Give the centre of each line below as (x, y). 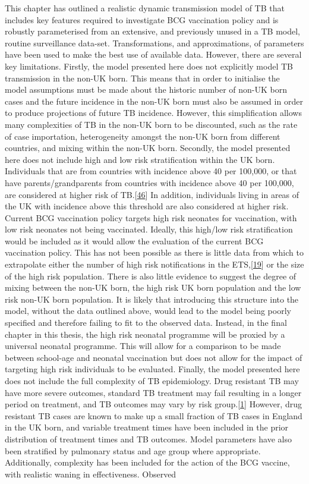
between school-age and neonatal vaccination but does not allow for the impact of (154, 357)
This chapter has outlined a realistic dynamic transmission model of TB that (145, 8)
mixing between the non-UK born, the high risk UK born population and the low (153, 287)
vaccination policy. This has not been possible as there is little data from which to (154, 252)
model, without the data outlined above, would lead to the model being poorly (148, 311)
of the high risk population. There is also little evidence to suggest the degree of (151, 276)
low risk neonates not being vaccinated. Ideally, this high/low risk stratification (149, 229)
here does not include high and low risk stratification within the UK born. (140, 159)
